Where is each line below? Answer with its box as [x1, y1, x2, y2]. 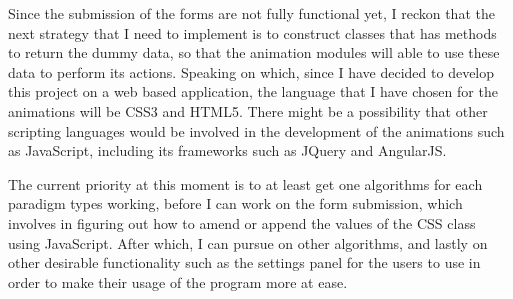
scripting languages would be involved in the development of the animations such [8, 120, 505, 141]
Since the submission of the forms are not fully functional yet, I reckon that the [8, 3, 495, 23]
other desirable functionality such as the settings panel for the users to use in [8, 252, 481, 273]
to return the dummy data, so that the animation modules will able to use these [8, 42, 500, 63]
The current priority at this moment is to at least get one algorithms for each [8, 173, 483, 194]
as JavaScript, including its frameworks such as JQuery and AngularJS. [8, 140, 447, 161]
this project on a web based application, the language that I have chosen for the [8, 81, 498, 102]
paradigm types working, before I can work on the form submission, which [8, 193, 463, 214]
